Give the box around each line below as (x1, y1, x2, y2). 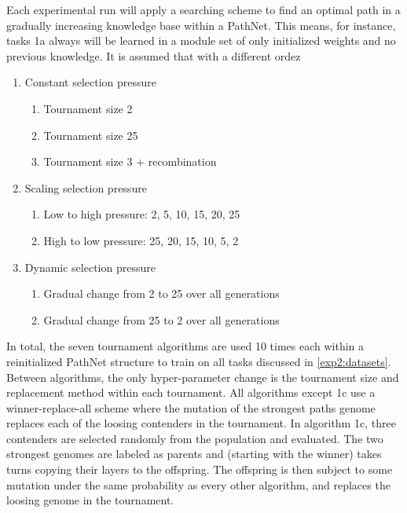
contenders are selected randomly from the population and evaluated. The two (6, 430, 383, 446)
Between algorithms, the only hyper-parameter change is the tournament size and (6, 368, 399, 385)
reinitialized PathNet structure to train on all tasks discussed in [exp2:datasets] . (6, 353, 391, 369)
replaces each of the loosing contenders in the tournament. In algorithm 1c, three (6, 415, 396, 431)
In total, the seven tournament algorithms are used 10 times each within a (6, 338, 364, 354)
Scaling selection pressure (24, 179, 147, 196)
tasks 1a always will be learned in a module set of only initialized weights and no (6, 32, 396, 49)
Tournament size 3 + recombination (43, 153, 217, 170)
